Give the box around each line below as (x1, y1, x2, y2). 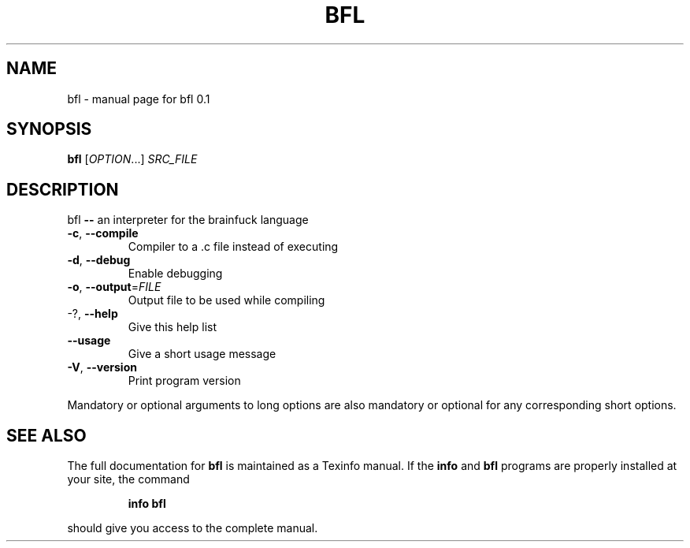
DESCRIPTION (6, 179, 119, 199)
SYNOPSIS (6, 119, 92, 140)
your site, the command (67, 472, 190, 486)
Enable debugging (128, 267, 223, 281)
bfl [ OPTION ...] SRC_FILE (67, 152, 198, 166)
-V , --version (67, 360, 137, 375)
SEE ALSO (6, 425, 87, 445)
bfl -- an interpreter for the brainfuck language (67, 213, 309, 227)
